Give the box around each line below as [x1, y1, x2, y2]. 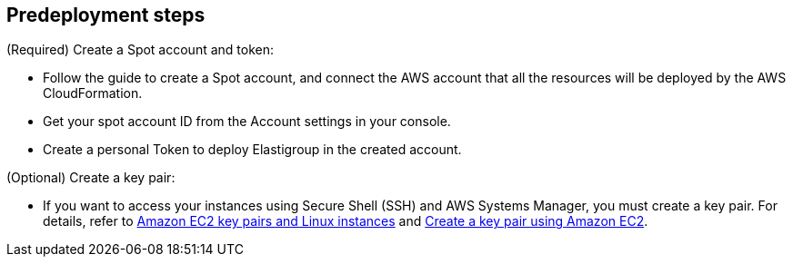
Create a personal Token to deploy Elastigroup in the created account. [43, 142, 462, 158]
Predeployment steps [6, 4, 206, 26]
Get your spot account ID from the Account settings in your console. [43, 113, 451, 130]
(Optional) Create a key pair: [6, 170, 176, 186]
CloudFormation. [43, 85, 143, 102]
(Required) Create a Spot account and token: [6, 42, 274, 58]
